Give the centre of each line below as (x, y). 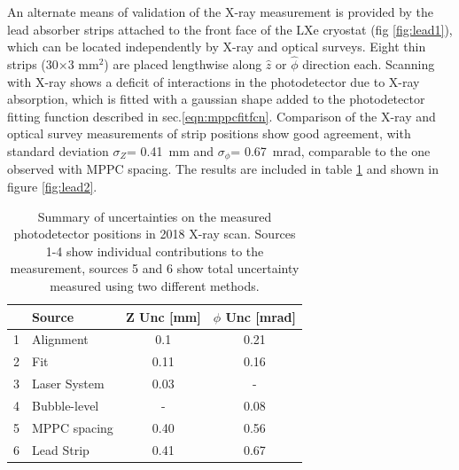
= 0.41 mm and (171, 150)
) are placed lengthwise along (183, 64)
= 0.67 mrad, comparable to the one (331, 150)
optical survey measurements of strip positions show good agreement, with (209, 133)
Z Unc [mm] (163, 316)
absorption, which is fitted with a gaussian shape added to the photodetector (216, 99)
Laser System (68, 384)
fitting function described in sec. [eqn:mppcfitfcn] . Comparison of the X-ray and (222, 116)
